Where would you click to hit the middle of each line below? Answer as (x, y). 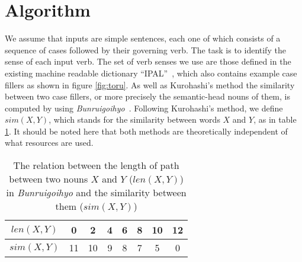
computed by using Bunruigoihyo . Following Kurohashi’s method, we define (144, 108)
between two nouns (49, 179)
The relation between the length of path (96, 165)
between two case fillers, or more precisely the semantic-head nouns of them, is (147, 96)
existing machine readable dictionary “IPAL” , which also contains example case (151, 73)
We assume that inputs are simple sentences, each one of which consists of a (143, 38)
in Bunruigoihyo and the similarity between (96, 193)
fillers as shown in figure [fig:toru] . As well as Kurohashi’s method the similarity (150, 84)
